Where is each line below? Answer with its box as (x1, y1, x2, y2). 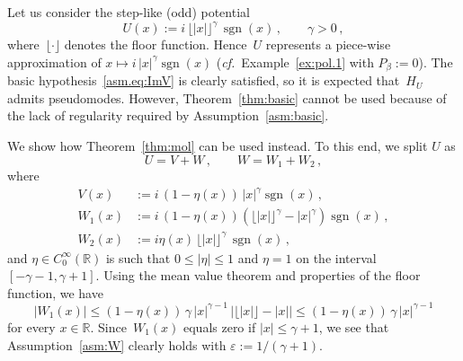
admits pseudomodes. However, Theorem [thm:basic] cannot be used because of (7, 88, 447, 107)
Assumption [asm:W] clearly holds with (7, 335, 227, 354)
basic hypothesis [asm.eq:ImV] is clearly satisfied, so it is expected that (7, 71, 400, 90)
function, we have (7, 283, 103, 302)
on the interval (296, 248, 377, 267)
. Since (90, 317, 127, 336)
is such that (105, 248, 171, 267)
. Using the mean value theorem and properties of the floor (95, 266, 421, 285)
